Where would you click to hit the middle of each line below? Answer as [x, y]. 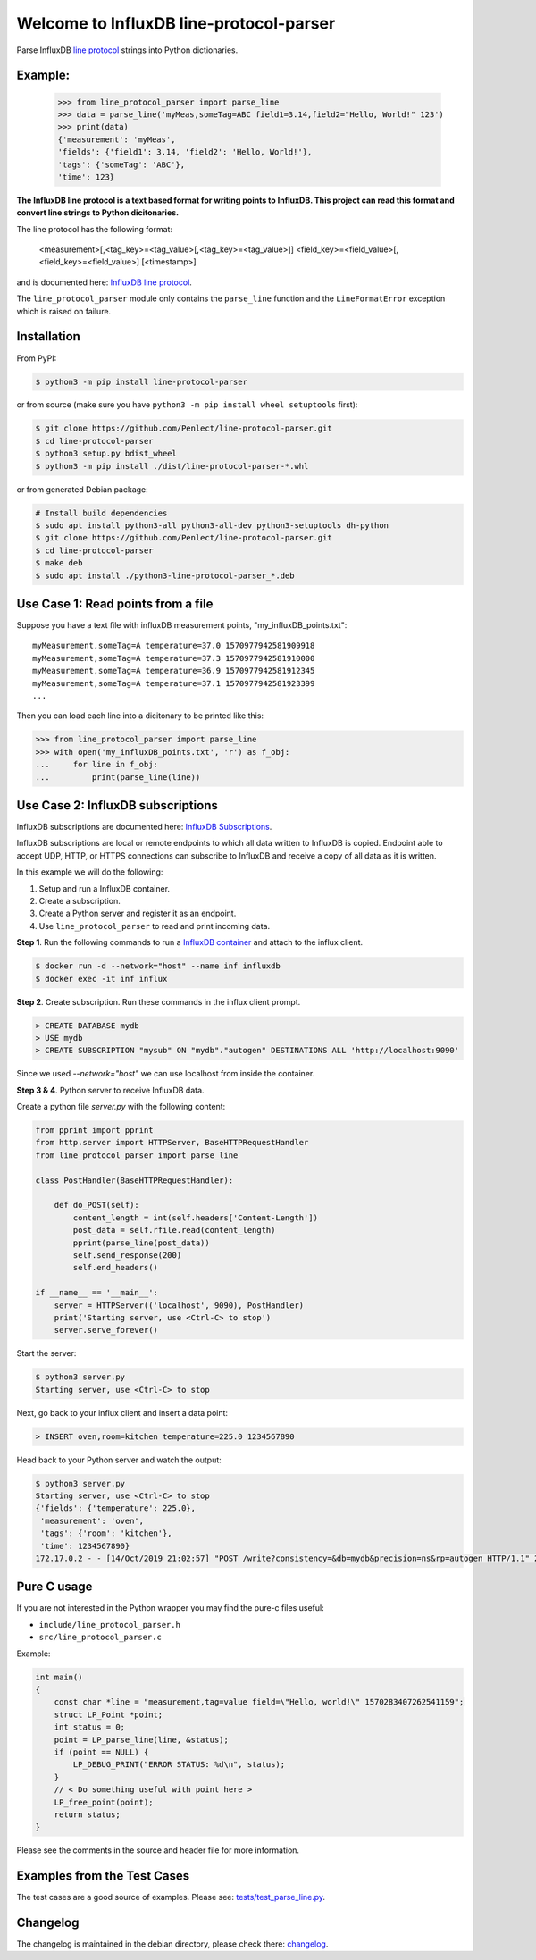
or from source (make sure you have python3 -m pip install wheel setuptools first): [187, 405]
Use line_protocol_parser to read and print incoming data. [155, 926]
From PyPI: [37, 358]
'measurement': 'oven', [92, 1520]
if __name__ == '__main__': [96, 1293]
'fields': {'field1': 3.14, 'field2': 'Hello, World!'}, [185, 152]
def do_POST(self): [97, 1205]
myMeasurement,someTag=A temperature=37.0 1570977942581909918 [174, 646]
